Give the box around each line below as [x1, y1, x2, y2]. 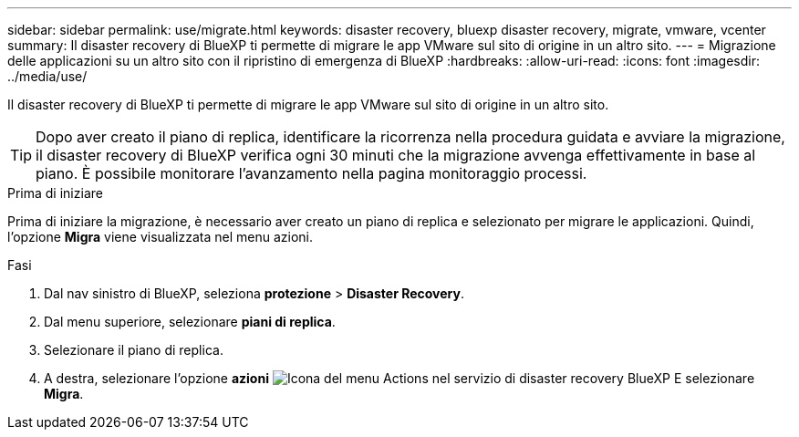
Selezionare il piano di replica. [44, 342, 223, 358]
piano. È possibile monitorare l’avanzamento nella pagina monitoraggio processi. [36, 164, 587, 182]
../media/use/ [7, 68, 88, 84]
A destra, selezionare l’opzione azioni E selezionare [44, 370, 755, 386]
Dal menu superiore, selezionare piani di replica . [44, 314, 336, 329]
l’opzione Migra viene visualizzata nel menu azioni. [7, 229, 313, 245]
